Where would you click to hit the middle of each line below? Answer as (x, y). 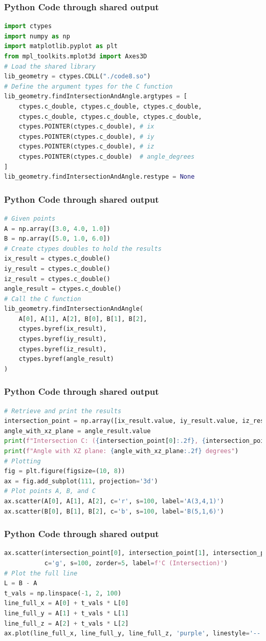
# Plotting (23, 461)
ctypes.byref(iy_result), (63, 339)
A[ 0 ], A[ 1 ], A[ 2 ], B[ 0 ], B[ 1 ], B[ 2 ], (83, 319)
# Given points (30, 218)
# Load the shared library (50, 66)
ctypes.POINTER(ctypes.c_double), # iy (86, 136)
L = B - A (21, 583)
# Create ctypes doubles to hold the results (83, 249)
